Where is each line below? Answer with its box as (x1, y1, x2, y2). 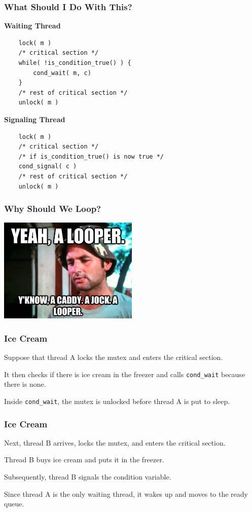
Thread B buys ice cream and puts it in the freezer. (4, 454, 164, 465)
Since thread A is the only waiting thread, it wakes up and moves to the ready (4, 488, 248, 499)
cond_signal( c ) (18, 163, 77, 170)
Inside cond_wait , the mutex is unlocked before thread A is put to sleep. (4, 396, 230, 406)
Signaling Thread (4, 114, 65, 124)
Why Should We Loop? (4, 202, 101, 215)
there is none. (4, 379, 46, 389)
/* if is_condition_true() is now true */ (18, 153, 164, 160)
